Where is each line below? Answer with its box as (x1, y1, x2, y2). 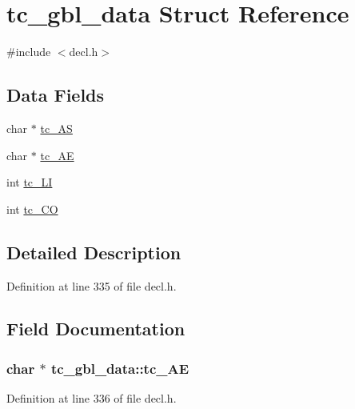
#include (6, 43, 51, 60)
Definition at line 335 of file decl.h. (6, 277, 177, 294)
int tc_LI (6, 174, 53, 190)
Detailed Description (6, 239, 181, 264)
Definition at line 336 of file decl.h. (6, 390, 177, 407)
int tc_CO (6, 200, 58, 217)
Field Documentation (6, 316, 185, 341)
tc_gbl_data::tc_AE (50, 358, 189, 378)
